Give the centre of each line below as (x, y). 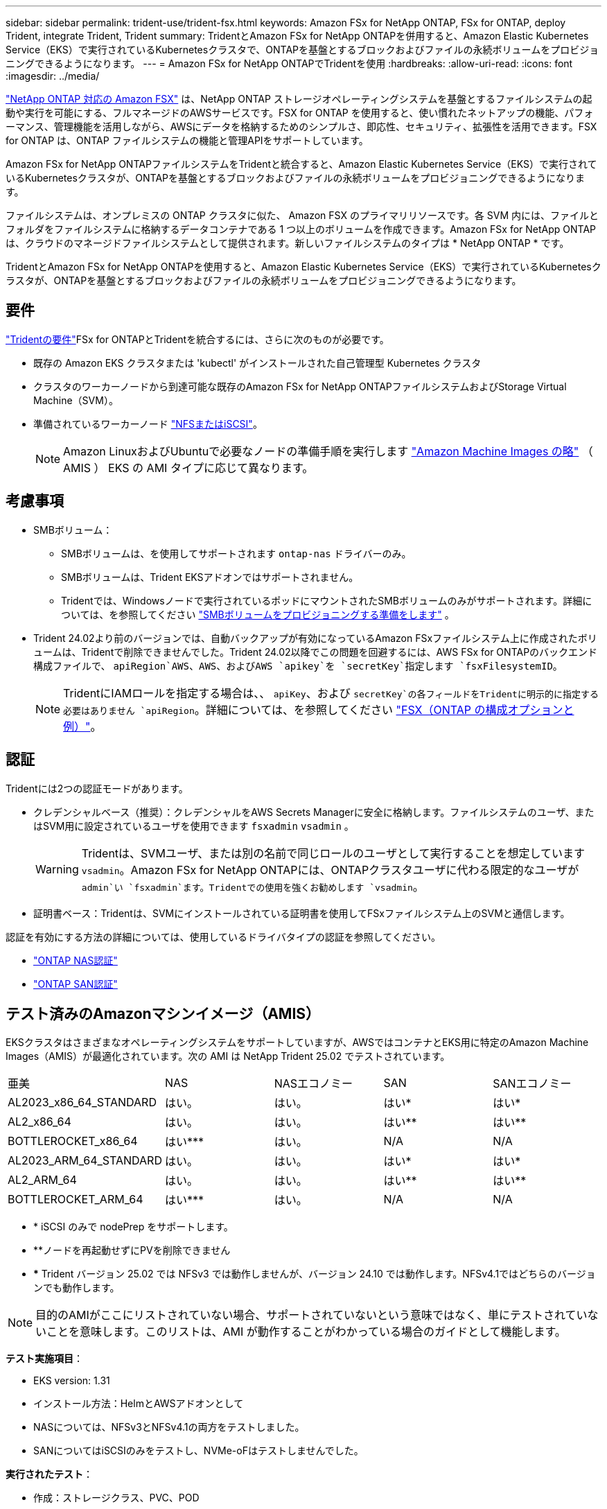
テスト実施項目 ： (44, 1359)
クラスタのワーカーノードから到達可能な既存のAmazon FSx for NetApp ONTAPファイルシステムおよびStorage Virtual (300, 386)
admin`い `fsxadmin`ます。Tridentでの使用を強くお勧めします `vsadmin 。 (253, 886)
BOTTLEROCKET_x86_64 (73, 1141)
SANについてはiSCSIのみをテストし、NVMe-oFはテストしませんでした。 (199, 1451)
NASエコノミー (314, 1084)
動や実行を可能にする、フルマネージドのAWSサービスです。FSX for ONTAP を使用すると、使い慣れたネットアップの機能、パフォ (300, 113)
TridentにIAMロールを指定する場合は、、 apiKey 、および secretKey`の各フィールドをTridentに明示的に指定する (331, 693)
